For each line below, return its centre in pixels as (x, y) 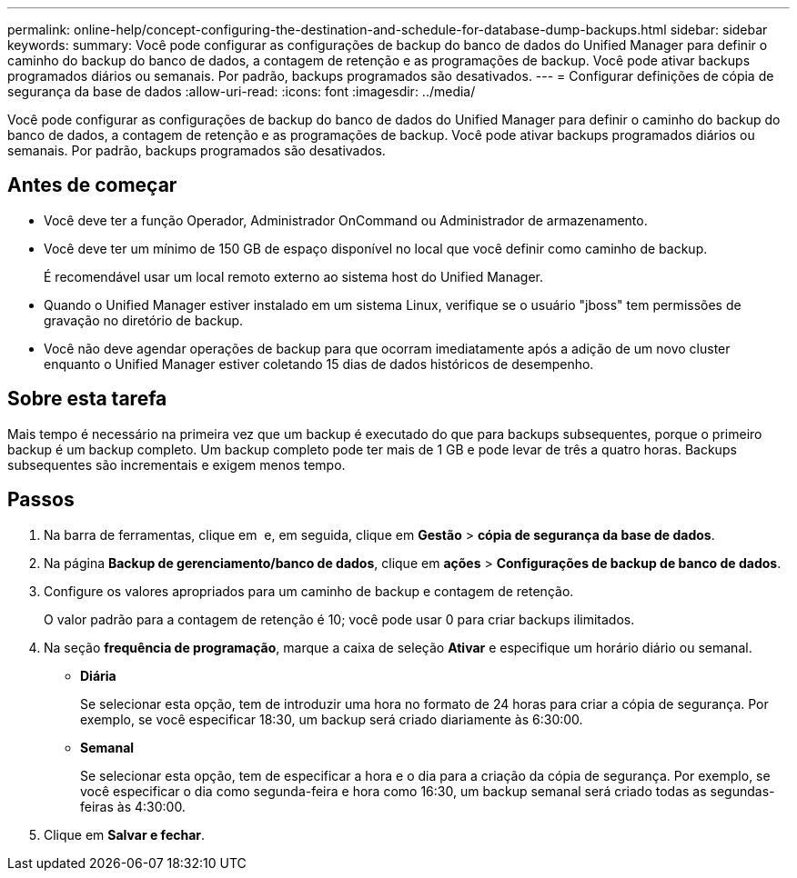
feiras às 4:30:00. (133, 806)
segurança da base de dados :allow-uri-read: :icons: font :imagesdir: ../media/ (242, 91)
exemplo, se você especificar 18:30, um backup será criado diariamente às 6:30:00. (332, 719)
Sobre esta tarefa (87, 399)
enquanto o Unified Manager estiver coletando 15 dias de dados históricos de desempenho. (319, 364)
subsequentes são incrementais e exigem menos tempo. (177, 464)
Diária (98, 675)
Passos (41, 500)
